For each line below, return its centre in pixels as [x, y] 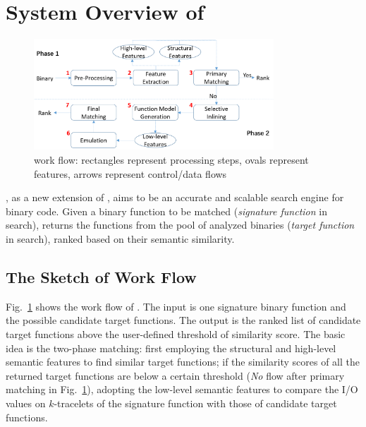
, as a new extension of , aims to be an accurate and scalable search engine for [175, 197]
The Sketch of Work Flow [101, 276]
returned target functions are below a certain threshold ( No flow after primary [175, 375]
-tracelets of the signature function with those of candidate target [195, 403]
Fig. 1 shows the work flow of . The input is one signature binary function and [176, 306]
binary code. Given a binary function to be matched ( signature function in [166, 211]
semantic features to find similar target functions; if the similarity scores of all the [183, 362]
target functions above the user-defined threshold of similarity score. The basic [176, 333]
